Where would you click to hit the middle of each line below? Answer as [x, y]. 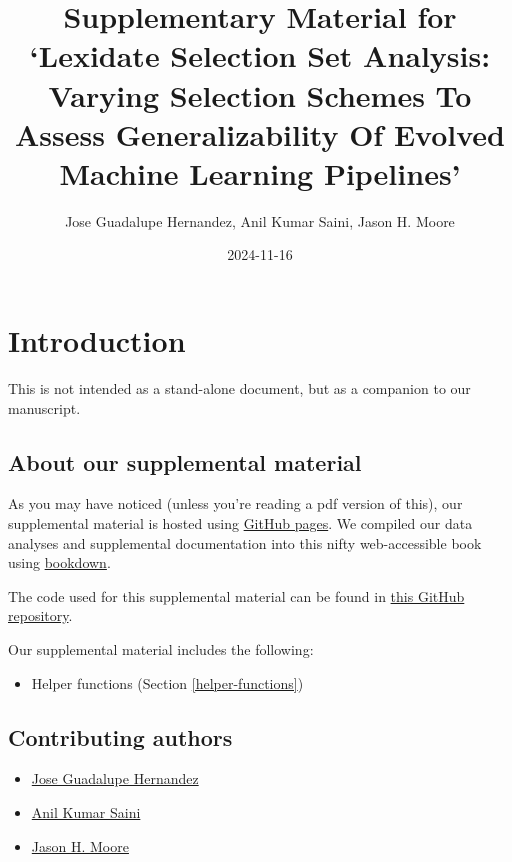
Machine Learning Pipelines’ [260, 172]
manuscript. [44, 407]
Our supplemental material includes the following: [161, 648]
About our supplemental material [185, 461]
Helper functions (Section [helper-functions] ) [167, 682]
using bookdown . [59, 562]
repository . [40, 615]
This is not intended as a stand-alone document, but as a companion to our [239, 388]
